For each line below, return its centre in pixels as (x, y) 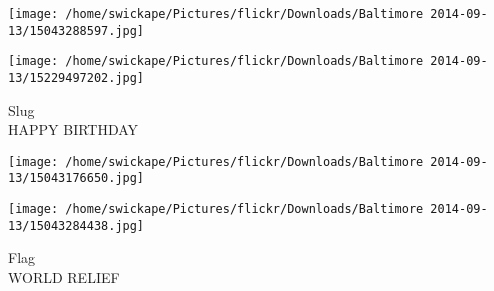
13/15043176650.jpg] (76, 178)
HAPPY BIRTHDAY (73, 129)
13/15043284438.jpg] (76, 225)
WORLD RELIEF (64, 277)
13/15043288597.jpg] (76, 30)
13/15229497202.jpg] (76, 77)
